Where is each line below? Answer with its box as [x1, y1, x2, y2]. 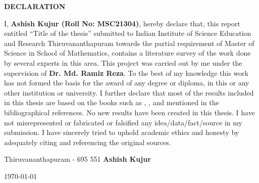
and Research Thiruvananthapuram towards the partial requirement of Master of [4, 37, 254, 48]
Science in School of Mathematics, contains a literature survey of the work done [4, 48, 251, 58]
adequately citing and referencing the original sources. [4, 136, 171, 147]
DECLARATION [4, 1, 66, 11]
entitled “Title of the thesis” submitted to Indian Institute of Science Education [4, 28, 251, 38]
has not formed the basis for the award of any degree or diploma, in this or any [4, 77, 249, 88]
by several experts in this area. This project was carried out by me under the [4, 57, 242, 68]
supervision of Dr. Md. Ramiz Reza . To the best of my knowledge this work [4, 67, 249, 78]
